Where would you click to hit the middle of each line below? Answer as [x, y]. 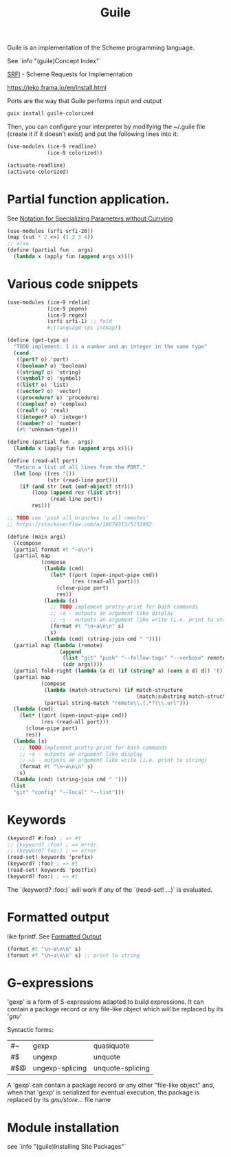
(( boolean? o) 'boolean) [52, 366]
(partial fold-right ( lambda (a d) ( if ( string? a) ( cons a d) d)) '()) [120, 671]
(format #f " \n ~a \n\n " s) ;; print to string [73, 955]
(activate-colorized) [38, 172]
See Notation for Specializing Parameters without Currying [90, 218]
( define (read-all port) [43, 461]
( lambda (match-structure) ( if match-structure [113, 690]
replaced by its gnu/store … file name [59, 1100]
